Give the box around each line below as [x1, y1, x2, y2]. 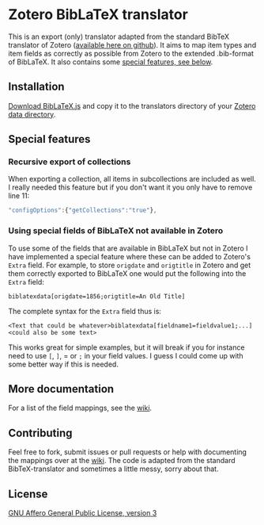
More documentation [8, 382, 115, 396]
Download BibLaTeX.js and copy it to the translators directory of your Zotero [8, 101, 256, 110]
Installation [8, 80, 65, 94]
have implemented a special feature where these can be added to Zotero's [8, 251, 251, 261]
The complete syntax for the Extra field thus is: [8, 306, 162, 316]
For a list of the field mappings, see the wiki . [8, 403, 153, 413]
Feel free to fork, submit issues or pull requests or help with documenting [8, 447, 247, 457]
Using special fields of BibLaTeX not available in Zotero [8, 225, 224, 236]
